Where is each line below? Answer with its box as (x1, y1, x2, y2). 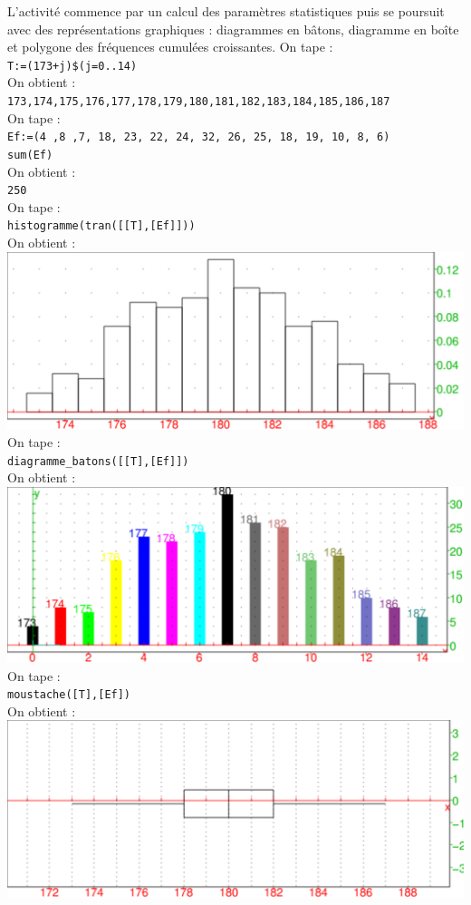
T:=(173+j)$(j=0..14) (7, 59, 138, 73)
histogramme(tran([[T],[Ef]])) (7, 219, 196, 233)
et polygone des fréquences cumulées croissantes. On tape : (7, 37, 333, 56)
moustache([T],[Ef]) (7, 688, 131, 702)
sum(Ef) (7, 148, 53, 161)
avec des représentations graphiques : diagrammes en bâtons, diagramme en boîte (7, 19, 459, 38)
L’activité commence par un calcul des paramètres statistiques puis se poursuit (7, 2, 445, 20)
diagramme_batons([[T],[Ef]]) (7, 454, 189, 468)
